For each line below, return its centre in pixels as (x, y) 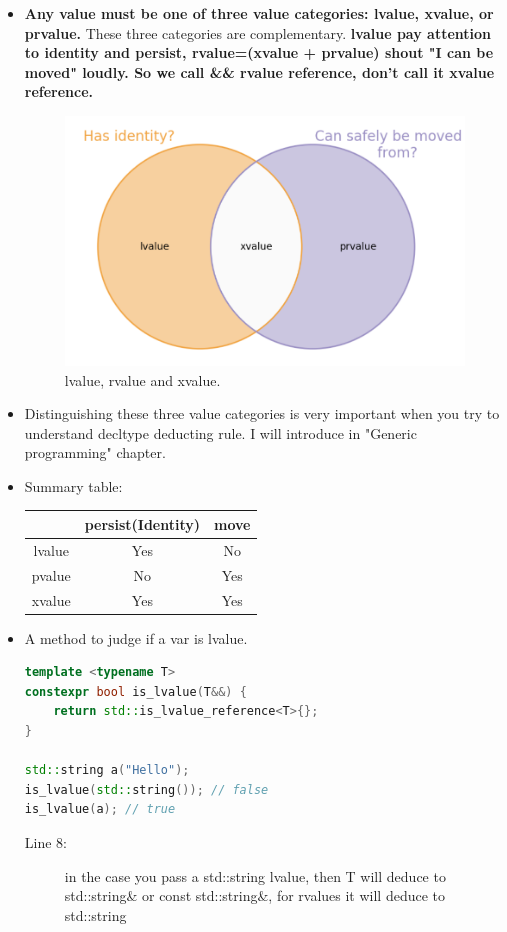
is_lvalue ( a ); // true (100, 809)
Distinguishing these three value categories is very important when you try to (262, 413)
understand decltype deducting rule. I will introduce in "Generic (220, 432)
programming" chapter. (95, 452)
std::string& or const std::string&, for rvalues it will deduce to (255, 895)
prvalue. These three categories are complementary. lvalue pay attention (258, 32)
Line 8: (45, 841)
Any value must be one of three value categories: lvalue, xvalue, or (259, 13)
